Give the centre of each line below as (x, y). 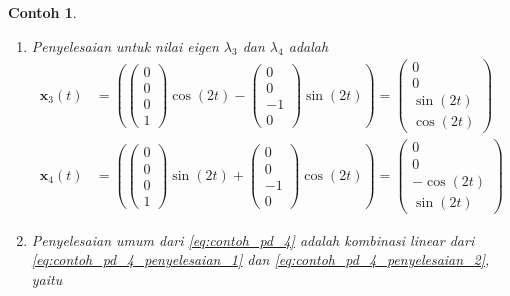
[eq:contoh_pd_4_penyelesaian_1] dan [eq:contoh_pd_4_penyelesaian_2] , (260, 259)
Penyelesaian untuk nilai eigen (125, 45)
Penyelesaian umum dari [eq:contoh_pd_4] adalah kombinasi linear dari (253, 239)
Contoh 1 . (42, 12)
